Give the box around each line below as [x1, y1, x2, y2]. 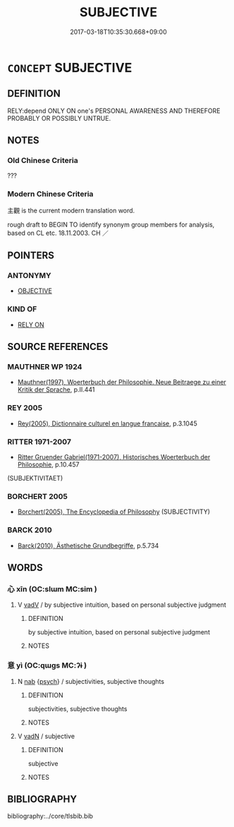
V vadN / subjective [17, 732, 75, 740]
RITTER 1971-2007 [7, 437, 72, 447]
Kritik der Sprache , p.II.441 [17, 385, 95, 394]
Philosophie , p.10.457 [17, 460, 80, 469]
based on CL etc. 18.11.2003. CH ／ [7, 229, 109, 237]
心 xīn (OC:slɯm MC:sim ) [7, 584, 97, 593]
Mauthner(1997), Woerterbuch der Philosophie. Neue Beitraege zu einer [17, 378, 227, 387]
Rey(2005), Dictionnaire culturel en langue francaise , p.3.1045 [17, 419, 197, 428]
